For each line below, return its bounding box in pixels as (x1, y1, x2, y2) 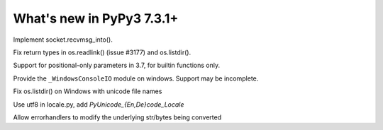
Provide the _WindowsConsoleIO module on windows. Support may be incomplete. (13, 74, 259, 83)
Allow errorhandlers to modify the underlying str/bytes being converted (13, 113, 222, 122)
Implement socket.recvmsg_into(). (13, 35, 113, 44)
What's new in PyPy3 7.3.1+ (13, 11, 179, 26)
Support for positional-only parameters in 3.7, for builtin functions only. (13, 61, 220, 70)
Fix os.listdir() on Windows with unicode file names (13, 87, 162, 95)
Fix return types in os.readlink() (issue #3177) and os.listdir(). (13, 48, 191, 57)
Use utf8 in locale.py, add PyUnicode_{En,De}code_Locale (13, 100, 184, 109)
